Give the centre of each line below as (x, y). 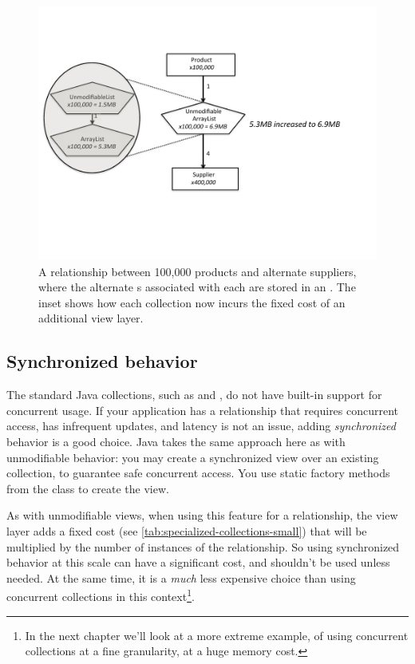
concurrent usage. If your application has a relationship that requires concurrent (203, 410)
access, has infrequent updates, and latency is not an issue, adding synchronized (201, 426)
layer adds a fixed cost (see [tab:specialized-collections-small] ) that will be (187, 530)
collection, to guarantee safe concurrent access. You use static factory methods (198, 473)
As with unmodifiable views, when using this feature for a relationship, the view (202, 515)
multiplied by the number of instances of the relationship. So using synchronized (203, 546)
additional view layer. (91, 318)
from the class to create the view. (88, 488)
